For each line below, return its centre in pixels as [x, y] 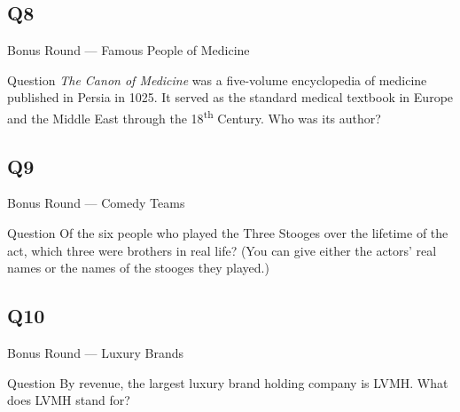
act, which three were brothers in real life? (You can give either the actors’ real [222, 250]
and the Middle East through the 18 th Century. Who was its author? [194, 116]
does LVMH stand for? [69, 400]
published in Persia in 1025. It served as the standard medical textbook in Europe [230, 97]
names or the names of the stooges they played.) [138, 268]
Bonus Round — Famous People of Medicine [129, 50]
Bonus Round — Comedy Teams [96, 203]
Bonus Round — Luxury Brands [95, 353]
